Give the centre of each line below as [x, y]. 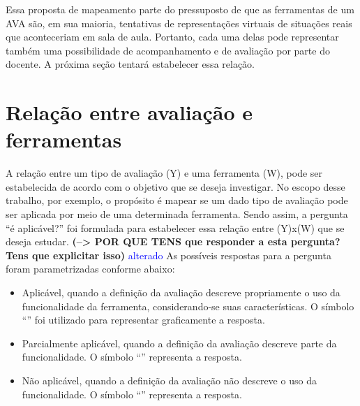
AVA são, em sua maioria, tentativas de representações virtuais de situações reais [179, 23]
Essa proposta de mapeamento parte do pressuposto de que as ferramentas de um [180, 9]
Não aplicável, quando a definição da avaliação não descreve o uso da [169, 380]
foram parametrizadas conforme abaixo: [90, 269]
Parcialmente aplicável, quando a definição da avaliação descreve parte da [179, 343]
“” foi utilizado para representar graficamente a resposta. [143, 320]
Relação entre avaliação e [129, 112]
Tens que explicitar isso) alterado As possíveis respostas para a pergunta [168, 255]
